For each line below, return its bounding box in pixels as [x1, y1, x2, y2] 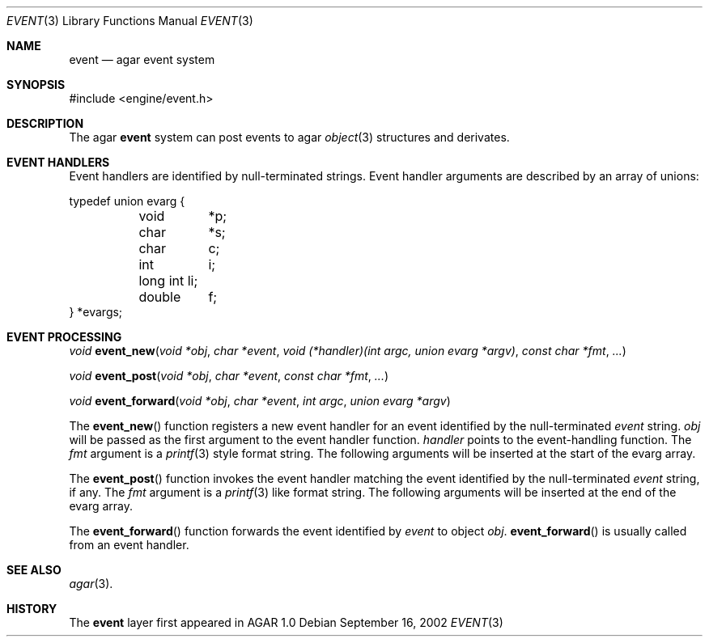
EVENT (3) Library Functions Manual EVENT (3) [6, 14, 253, 27]
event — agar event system [69, 53, 215, 66]
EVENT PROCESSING [6, 330, 122, 344]
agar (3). [69, 577, 113, 590]
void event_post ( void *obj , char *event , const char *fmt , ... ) [69, 369, 389, 383]
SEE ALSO [6, 563, 62, 577]
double [138, 289, 181, 305]
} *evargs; [69, 305, 123, 319]
